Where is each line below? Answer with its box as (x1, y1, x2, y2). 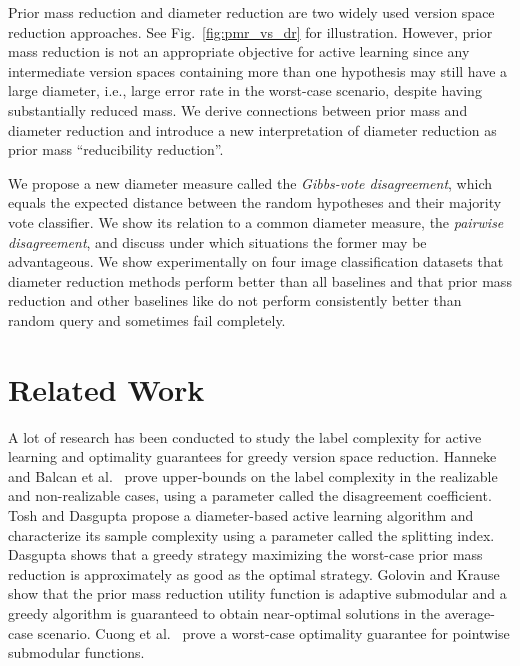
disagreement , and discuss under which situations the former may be (8, 231, 427, 252)
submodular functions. (8, 642, 145, 663)
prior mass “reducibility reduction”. (8, 139, 224, 160)
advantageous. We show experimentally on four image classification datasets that (8, 251, 504, 272)
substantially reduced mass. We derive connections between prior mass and (8, 99, 468, 120)
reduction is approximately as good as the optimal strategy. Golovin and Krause (8, 563, 500, 584)
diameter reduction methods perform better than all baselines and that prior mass (8, 270, 512, 291)
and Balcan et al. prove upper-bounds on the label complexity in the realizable (8, 465, 498, 486)
